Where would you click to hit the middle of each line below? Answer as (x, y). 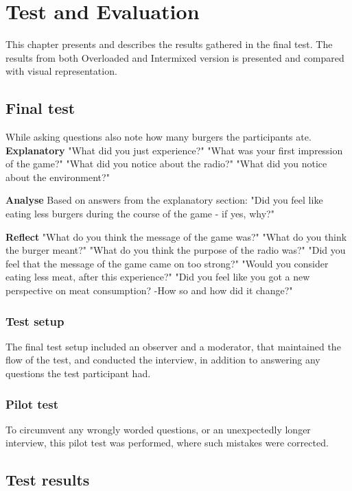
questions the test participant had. (78, 373)
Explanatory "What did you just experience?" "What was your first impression (174, 150)
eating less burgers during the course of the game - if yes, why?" (140, 214)
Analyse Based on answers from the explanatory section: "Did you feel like (164, 200)
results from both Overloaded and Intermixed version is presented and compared (175, 57)
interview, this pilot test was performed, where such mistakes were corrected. (167, 443)
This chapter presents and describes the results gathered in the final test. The (169, 44)
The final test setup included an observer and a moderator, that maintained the (173, 346)
